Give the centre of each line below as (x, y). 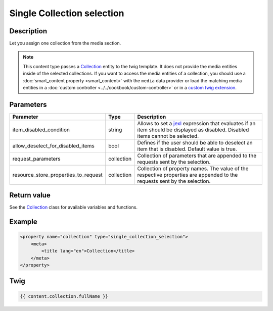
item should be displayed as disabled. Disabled (193, 130)
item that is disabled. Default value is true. (187, 149)
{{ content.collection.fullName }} (64, 296)
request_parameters (36, 159)
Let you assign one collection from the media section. (65, 43)
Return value (30, 195)
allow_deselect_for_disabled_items (53, 145)
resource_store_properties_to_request (58, 175)
